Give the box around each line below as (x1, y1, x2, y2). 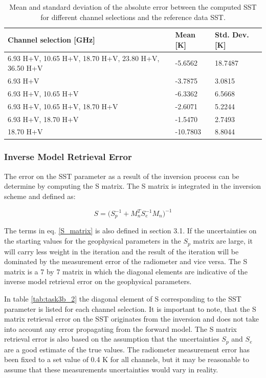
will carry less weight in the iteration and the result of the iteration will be (4, 246, 239, 256)
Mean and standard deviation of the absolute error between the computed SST (9, 2, 257, 12)
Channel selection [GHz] (8, 34, 95, 45)
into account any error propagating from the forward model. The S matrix (4, 323, 237, 334)
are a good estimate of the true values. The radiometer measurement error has (4, 344, 250, 354)
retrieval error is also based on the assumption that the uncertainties (4, 333, 219, 344)
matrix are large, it (193, 235, 253, 246)
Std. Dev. (215, 29, 249, 40)
